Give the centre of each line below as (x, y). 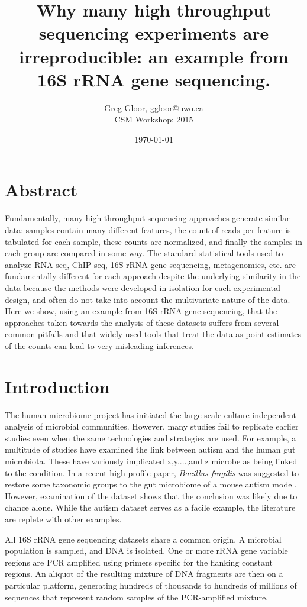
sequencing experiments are (154, 33)
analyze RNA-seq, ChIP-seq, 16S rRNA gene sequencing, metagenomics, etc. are (151, 264)
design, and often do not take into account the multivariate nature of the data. (148, 299)
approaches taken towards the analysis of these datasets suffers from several (142, 322)
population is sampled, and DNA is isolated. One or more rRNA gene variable (146, 551)
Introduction (57, 386)
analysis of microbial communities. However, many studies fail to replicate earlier (152, 426)
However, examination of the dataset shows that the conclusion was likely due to (151, 495)
